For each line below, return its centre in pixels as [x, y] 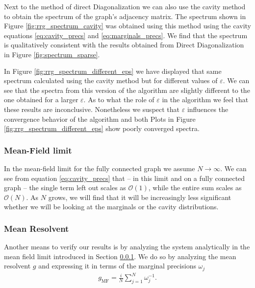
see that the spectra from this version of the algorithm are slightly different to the [127, 90]
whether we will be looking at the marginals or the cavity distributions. [111, 207]
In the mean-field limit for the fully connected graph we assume [100, 168]
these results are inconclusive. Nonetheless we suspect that [92, 109]
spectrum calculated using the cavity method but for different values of [111, 80]
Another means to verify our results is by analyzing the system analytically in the [127, 247]
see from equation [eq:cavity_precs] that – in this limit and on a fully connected [125, 178]
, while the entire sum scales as [195, 188]
